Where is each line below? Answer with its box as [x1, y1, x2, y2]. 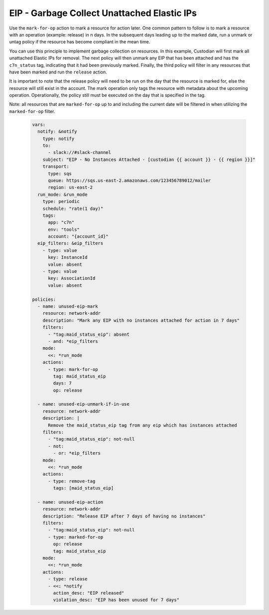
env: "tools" [48, 226, 80, 232]
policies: [32, 296, 56, 302]
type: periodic [42, 199, 80, 204]
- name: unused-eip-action [37, 499, 104, 505]
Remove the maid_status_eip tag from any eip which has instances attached [48, 422, 238, 428]
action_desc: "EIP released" [53, 590, 125, 596]
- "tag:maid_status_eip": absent [48, 331, 130, 337]
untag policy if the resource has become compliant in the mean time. [9, 39, 150, 45]
